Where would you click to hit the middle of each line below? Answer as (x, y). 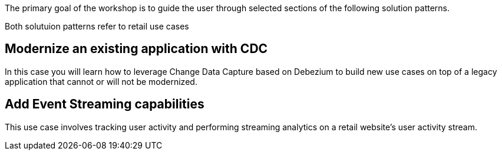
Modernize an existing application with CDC (136, 49)
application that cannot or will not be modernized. (101, 81)
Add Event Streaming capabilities (105, 104)
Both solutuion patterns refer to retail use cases (97, 26)
